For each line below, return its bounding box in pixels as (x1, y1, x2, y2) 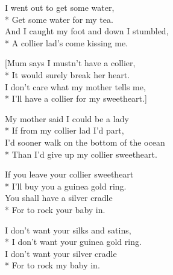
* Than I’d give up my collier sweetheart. (5, 147, 157, 160)
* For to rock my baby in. (5, 259, 100, 271)
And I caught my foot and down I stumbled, (5, 25, 169, 37)
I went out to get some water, (5, 1, 115, 13)
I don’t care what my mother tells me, (5, 80, 146, 93)
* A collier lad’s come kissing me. (5, 36, 128, 49)
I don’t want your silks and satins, (5, 223, 131, 236)
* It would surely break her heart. (5, 68, 130, 81)
